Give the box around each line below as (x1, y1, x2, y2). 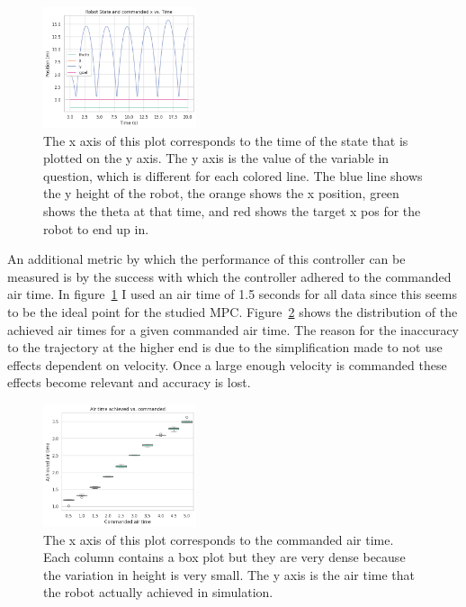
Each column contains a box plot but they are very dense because (43, 548, 406, 566)
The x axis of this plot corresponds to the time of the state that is (43, 131, 408, 149)
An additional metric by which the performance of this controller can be (7, 249, 406, 268)
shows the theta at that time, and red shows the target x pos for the (43, 201, 421, 220)
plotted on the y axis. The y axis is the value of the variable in (43, 149, 390, 168)
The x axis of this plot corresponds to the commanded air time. (43, 530, 394, 548)
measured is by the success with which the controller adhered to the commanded (7, 267, 452, 285)
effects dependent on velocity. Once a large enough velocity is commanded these (7, 355, 447, 374)
